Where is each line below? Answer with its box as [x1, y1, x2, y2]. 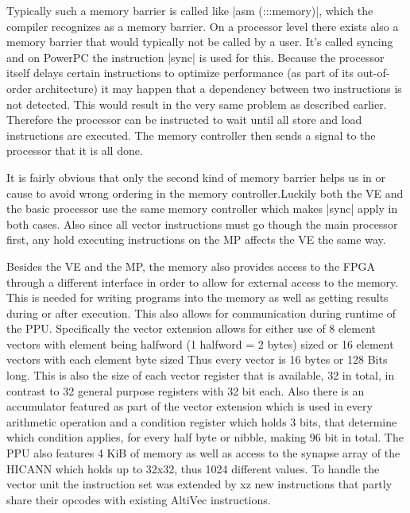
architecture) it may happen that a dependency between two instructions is [35, 79, 402, 96]
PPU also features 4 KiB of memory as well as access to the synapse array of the [6, 445, 400, 461]
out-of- [357, 64, 390, 81]
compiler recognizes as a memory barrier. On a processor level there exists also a [6, 17, 399, 34]
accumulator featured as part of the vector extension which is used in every [6, 398, 373, 415]
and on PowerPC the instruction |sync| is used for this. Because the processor [6, 48, 385, 65]
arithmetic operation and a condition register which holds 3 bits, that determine [6, 413, 397, 430]
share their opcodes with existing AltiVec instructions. [6, 491, 271, 507]
